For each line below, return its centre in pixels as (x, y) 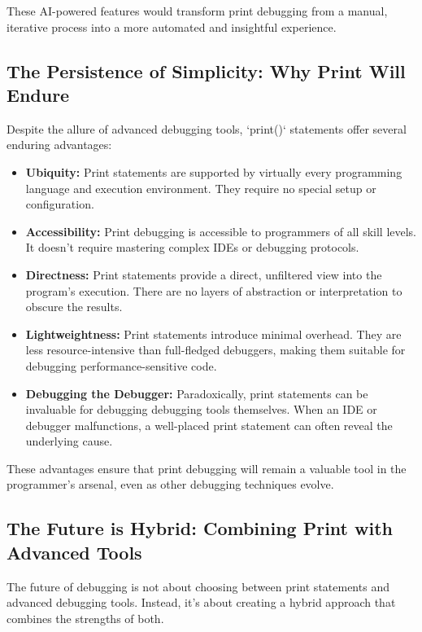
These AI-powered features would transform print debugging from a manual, (197, 11)
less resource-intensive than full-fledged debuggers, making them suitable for (215, 350)
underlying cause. (69, 441)
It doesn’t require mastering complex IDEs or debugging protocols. (192, 247)
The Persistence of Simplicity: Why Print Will (206, 70)
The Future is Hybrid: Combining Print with (200, 528)
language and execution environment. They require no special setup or (201, 188)
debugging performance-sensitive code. (121, 365)
